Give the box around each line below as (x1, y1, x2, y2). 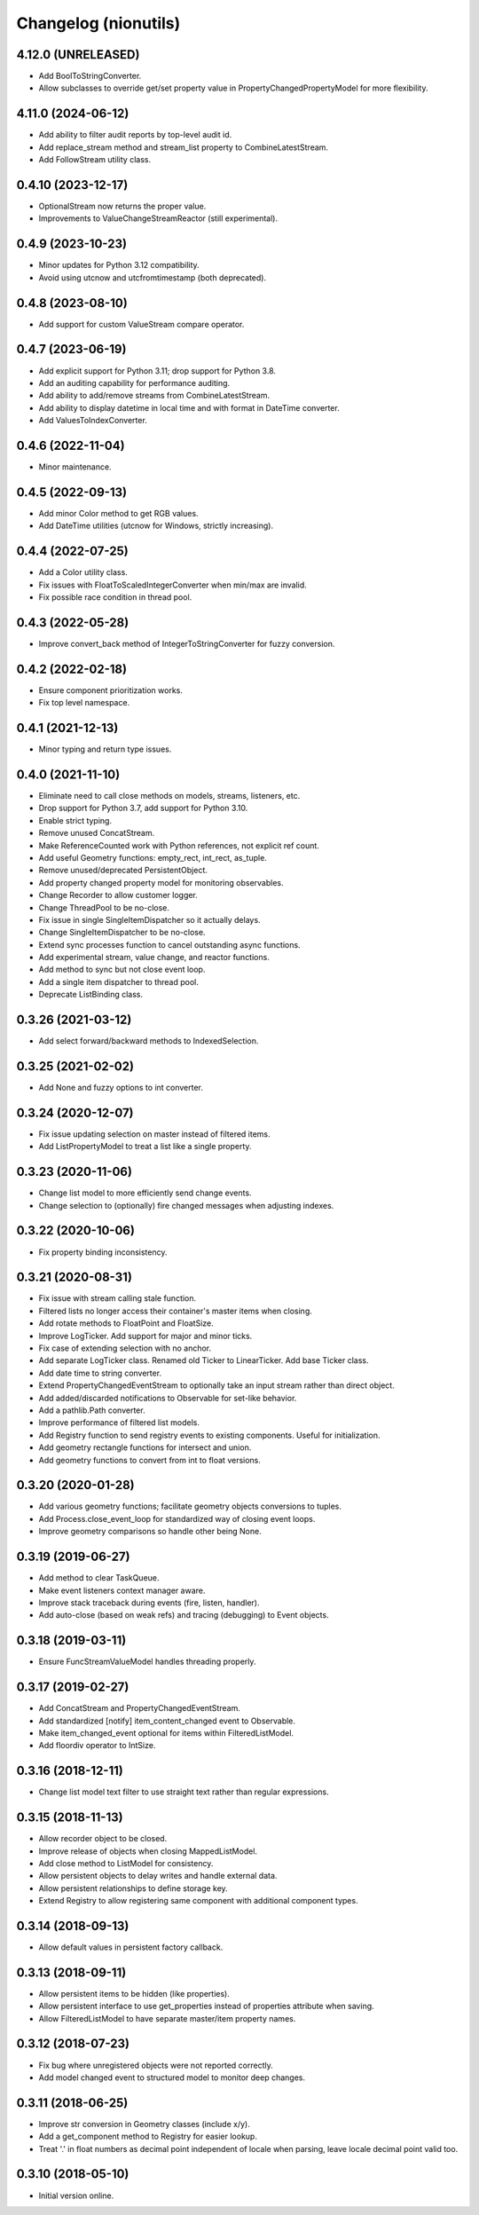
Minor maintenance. (38, 461, 112, 472)
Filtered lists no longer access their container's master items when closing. (38, 1305, 312, 1316)
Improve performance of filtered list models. (38, 1417, 200, 1428)
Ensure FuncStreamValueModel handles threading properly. (38, 1656, 256, 1667)
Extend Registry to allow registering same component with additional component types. (38, 1896, 358, 1906)
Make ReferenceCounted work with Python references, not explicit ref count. (38, 839, 319, 851)
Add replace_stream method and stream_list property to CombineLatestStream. (38, 142, 328, 153)
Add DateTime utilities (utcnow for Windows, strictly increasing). (38, 520, 274, 532)
